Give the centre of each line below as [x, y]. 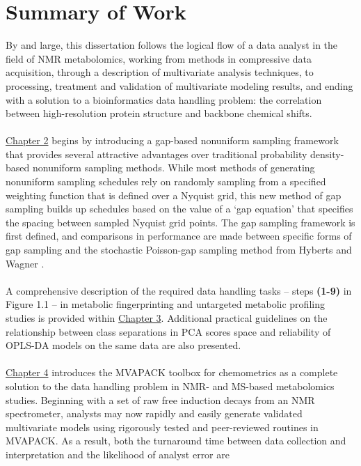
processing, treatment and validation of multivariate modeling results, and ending [179, 85]
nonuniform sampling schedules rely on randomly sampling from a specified [166, 181]
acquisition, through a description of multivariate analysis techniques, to [160, 72]
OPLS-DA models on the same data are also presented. [123, 345]
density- [327, 154]
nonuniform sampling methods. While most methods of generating [174, 168]
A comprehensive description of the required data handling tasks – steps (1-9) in [179, 290]
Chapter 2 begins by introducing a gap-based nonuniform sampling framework [172, 140]
